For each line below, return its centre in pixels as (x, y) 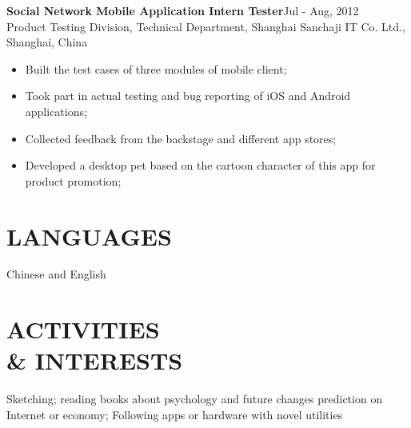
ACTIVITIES (83, 329)
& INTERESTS (95, 360)
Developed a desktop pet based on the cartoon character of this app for (200, 165)
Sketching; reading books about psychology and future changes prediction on (195, 399)
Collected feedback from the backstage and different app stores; (181, 138)
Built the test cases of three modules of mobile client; (156, 68)
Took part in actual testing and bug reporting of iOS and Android (188, 96)
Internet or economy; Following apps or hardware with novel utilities (175, 414)
